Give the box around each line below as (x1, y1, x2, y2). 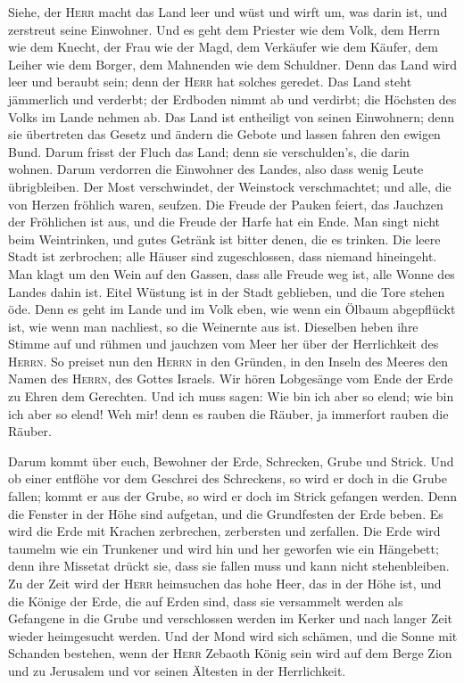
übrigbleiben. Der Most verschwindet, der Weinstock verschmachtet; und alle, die (8, 177, 452, 195)
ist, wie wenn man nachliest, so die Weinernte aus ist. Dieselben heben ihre (8, 317, 418, 335)
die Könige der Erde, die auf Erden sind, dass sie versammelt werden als (8, 591, 403, 610)
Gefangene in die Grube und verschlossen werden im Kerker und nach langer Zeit (8, 609, 453, 628)
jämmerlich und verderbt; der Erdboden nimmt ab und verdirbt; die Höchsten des (8, 89, 457, 108)
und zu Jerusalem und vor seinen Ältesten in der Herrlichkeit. (8, 661, 346, 679)
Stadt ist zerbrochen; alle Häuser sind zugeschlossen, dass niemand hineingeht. (8, 247, 437, 266)
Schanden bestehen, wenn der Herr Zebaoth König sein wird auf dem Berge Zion (8, 644, 452, 662)
